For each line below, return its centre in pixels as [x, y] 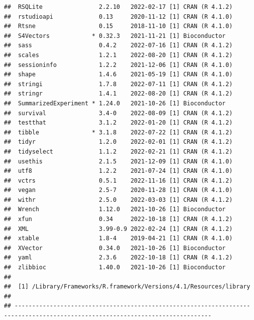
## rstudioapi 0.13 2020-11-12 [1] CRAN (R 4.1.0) [118, 16]
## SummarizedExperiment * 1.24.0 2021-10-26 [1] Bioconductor [115, 103]
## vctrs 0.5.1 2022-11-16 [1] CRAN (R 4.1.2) [118, 180]
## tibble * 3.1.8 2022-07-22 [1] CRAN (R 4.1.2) [118, 132]
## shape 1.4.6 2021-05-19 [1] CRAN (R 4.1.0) [118, 75]
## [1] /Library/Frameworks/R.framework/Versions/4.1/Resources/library [127, 287]
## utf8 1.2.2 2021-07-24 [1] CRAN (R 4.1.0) [118, 171]
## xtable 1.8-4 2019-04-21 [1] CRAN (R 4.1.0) [118, 239]
